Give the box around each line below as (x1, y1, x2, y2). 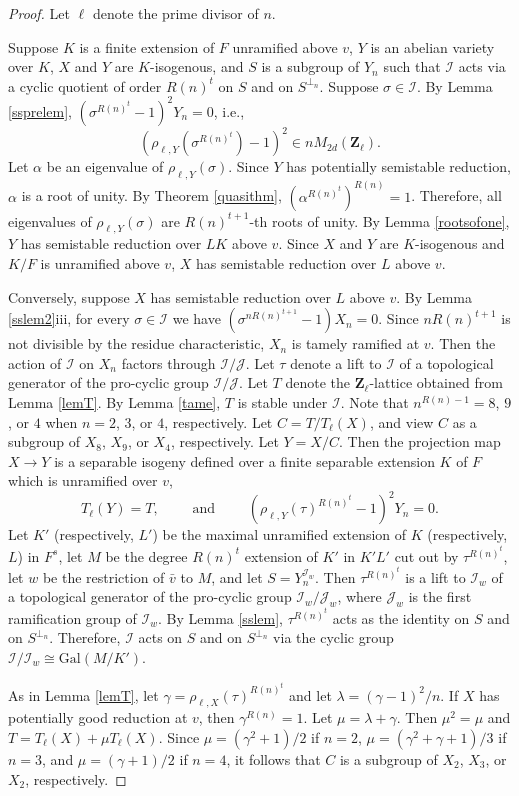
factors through (121, 352, 216, 373)
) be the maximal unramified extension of (152, 524, 407, 545)
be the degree (105, 545, 188, 566)
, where (337, 586, 382, 607)
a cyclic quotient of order (8, 75, 162, 96)
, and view (369, 411, 434, 432)
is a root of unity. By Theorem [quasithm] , (21, 185, 282, 206)
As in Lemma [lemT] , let (8, 684, 159, 705)
